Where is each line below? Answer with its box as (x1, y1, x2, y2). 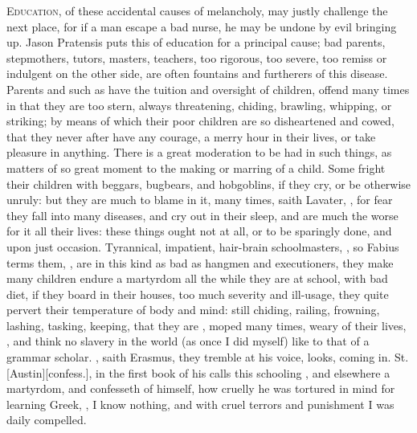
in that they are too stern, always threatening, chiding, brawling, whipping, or (6, 96, 392, 113)
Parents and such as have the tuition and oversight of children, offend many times (6, 80, 410, 97)
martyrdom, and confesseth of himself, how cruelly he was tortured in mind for (6, 380, 395, 397)
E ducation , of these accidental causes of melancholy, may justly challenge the (6, 2, 388, 18)
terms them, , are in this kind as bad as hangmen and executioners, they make (6, 254, 394, 271)
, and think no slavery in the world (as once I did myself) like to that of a (6, 333, 370, 349)
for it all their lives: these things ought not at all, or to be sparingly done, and (6, 223, 392, 239)
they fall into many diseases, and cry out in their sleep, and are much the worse (6, 206, 399, 223)
